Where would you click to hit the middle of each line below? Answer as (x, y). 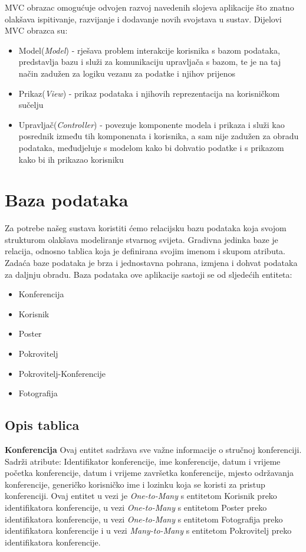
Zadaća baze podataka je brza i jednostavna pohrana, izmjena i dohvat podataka (151, 263)
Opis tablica (42, 425)
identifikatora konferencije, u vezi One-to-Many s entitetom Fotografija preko (144, 519)
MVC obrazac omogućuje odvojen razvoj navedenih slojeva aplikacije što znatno (149, 7)
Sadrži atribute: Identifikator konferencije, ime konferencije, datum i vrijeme (143, 461)
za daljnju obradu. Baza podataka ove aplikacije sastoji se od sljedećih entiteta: (149, 274)
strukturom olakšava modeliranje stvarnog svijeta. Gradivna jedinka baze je (142, 239)
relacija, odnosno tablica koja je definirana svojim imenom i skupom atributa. (145, 251)
